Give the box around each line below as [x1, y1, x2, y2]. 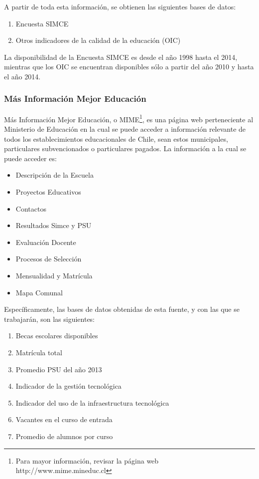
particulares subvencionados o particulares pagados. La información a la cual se [4, 143, 247, 154]
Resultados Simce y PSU [15, 220, 92, 231]
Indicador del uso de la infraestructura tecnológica [15, 397, 169, 408]
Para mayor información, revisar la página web [15, 455, 159, 466]
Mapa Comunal [15, 287, 63, 297]
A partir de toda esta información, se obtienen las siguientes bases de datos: [4, 1, 236, 11]
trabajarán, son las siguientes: [4, 313, 95, 324]
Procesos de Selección [15, 253, 82, 264]
